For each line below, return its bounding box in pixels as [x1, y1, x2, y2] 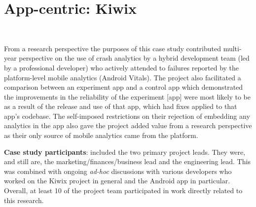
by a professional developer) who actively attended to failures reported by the [4, 62, 239, 72]
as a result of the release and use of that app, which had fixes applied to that [4, 101, 237, 111]
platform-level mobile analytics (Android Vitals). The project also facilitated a [4, 72, 241, 82]
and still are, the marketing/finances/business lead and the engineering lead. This [4, 156, 251, 167]
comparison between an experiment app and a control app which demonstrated [4, 82, 243, 92]
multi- [223, 43, 242, 53]
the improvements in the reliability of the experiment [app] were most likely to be [4, 91, 251, 102]
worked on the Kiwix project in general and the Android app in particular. [4, 175, 230, 186]
